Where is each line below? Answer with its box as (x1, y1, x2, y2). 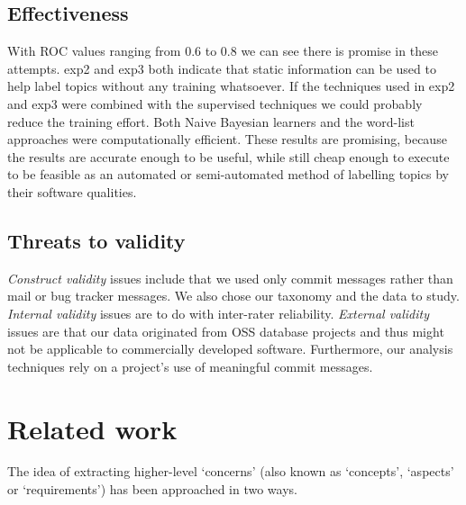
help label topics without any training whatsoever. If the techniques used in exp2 (7, 77, 455, 95)
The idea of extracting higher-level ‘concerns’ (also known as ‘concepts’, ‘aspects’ (7, 462, 454, 481)
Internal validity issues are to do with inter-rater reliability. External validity (7, 303, 430, 322)
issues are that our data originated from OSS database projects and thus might (7, 321, 444, 340)
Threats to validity (7, 226, 186, 254)
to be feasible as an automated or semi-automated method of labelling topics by (7, 165, 449, 184)
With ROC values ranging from (7, 41, 181, 60)
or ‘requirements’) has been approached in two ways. (7, 480, 297, 499)
